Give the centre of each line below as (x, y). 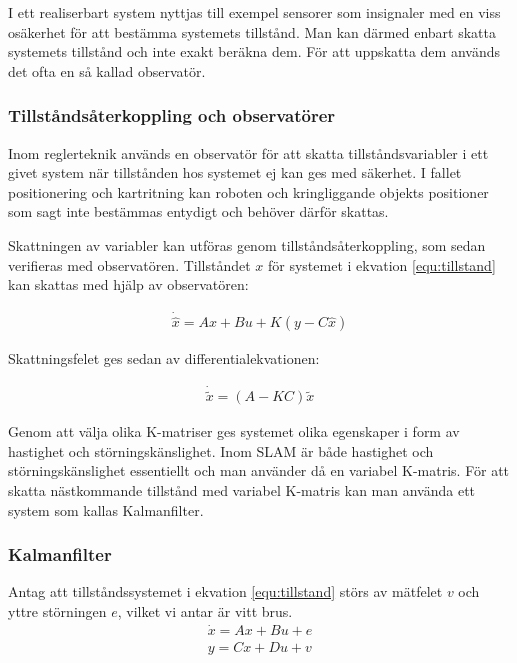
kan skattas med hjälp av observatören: (128, 284)
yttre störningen (57, 611)
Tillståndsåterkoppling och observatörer (172, 115)
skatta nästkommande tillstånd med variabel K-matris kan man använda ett (242, 490)
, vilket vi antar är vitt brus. (205, 611)
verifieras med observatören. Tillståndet (129, 264)
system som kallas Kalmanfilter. (106, 509)
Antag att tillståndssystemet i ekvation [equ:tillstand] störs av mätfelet (225, 591)
